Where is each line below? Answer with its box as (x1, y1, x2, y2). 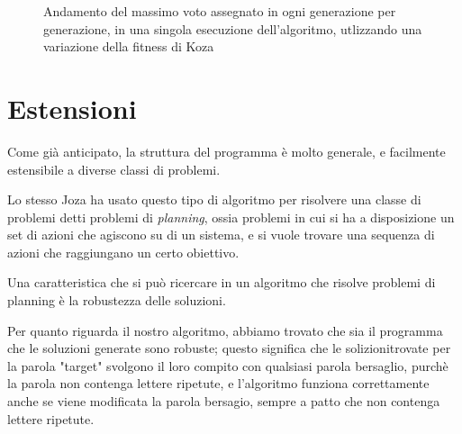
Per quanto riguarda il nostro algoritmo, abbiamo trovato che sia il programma (7, 321, 443, 339)
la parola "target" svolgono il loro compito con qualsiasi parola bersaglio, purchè (7, 356, 448, 375)
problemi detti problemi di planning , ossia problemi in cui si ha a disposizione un (7, 207, 455, 226)
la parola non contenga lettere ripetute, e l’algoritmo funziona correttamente (7, 374, 430, 393)
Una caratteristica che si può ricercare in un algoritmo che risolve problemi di (7, 273, 436, 292)
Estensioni (7, 89, 137, 126)
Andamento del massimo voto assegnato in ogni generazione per (43, 2, 396, 20)
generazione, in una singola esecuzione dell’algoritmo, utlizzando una (43, 19, 422, 38)
